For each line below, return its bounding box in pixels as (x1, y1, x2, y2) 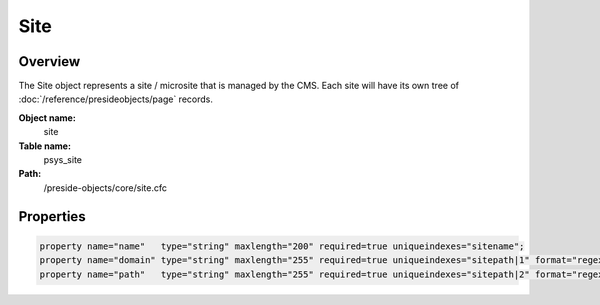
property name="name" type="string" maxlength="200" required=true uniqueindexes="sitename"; (39, 240, 525, 252)
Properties (18, 208, 86, 225)
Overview (18, 53, 81, 70)
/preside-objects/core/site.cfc (43, 181, 167, 194)
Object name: (18, 111, 77, 124)
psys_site (43, 154, 82, 166)
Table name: (18, 140, 72, 152)
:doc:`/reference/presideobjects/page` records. (18, 93, 214, 105)
